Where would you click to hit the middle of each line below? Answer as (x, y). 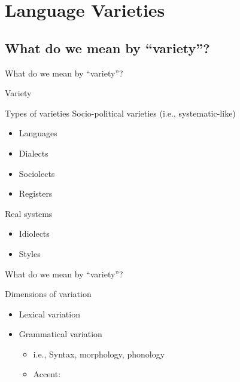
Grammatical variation (60, 334)
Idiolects (34, 233)
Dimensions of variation (48, 294)
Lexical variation (49, 314)
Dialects (34, 153)
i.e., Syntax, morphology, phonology (99, 354)
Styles (30, 253)
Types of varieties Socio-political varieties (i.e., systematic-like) (120, 113)
